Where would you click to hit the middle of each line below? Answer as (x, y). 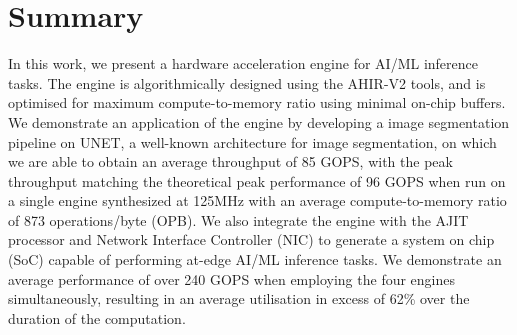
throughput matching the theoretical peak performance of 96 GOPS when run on (257, 180)
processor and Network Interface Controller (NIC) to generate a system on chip (251, 239)
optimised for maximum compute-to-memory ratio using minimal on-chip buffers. (257, 102)
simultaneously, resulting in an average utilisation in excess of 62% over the (239, 298)
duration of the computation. (97, 317)
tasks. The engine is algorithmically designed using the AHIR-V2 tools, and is (247, 82)
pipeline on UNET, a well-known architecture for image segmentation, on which (252, 141)
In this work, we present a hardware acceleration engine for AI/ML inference (243, 63)
